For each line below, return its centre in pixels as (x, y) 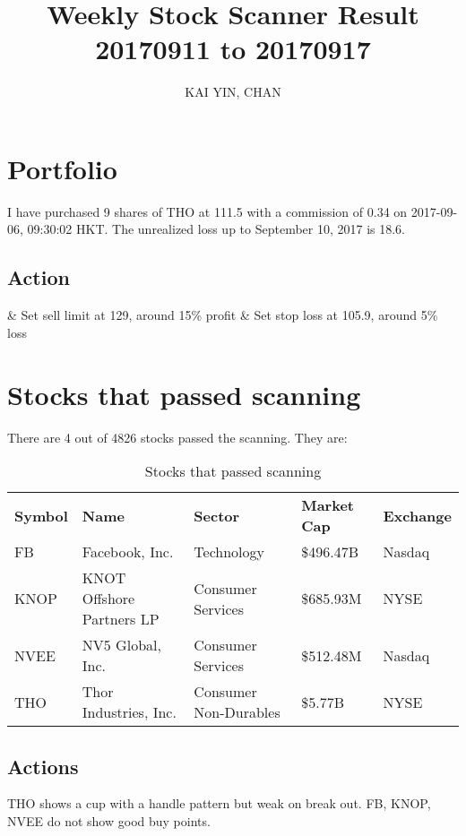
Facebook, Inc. (128, 552)
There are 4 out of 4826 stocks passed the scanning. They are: (177, 437)
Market (328, 505)
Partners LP (121, 619)
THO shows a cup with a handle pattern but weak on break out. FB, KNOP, (219, 803)
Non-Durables (237, 712)
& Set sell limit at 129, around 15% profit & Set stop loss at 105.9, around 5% (223, 315)
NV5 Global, (121, 645)
